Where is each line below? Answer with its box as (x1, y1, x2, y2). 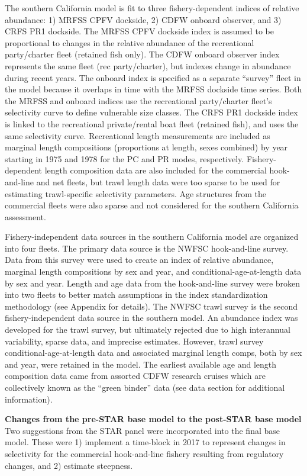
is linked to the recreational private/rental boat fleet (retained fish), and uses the (5, 117, 299, 130)
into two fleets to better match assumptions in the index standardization (5, 288, 268, 301)
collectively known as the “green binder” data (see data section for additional (5, 381, 285, 393)
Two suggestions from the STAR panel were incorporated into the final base (5, 424, 280, 436)
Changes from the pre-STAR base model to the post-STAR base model (5, 413, 302, 425)
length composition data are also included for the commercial (44, 164, 267, 176)
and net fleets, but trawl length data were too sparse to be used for (36, 175, 280, 188)
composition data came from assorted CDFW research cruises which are (5, 369, 266, 382)
